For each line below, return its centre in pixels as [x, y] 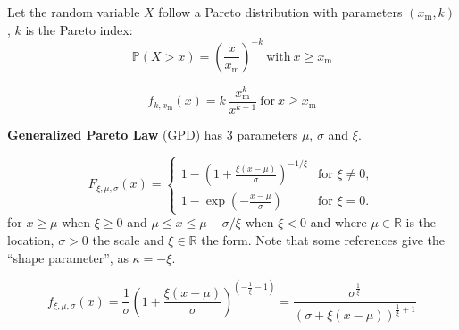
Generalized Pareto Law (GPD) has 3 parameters [153, 134]
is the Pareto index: [79, 29]
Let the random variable [74, 12]
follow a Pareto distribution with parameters [280, 12]
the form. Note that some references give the [323, 240]
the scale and [128, 240]
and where [338, 222]
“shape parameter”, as [68, 257]
